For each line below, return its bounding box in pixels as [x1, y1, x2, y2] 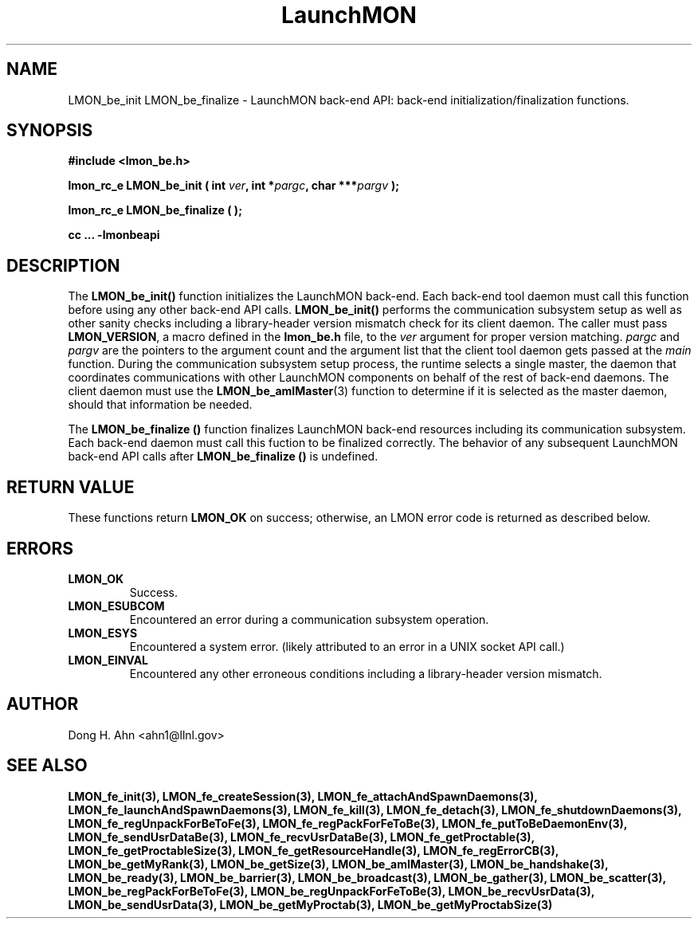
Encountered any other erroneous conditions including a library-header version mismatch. [129, 666, 602, 680]
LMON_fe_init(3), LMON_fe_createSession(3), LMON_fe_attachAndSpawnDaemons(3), [68, 789, 538, 803]
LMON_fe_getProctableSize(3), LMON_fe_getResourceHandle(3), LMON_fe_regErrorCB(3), [68, 843, 559, 857]
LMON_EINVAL [68, 653, 149, 667]
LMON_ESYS [68, 625, 138, 640]
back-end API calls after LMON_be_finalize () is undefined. [68, 449, 378, 464]
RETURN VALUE [6, 476, 135, 497]
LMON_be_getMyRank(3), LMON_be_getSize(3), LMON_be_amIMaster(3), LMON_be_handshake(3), [68, 856, 609, 871]
